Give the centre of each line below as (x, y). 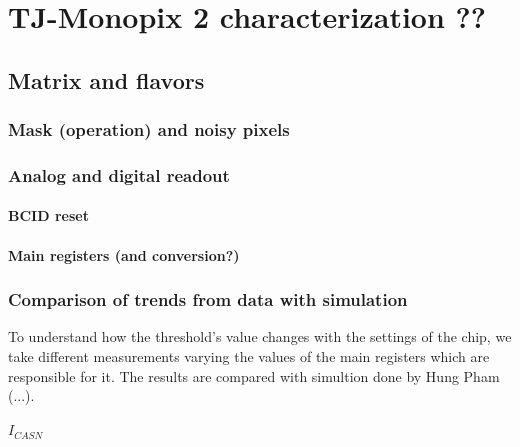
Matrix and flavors (106, 79)
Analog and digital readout (119, 174)
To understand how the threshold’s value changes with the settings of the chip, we (260, 336)
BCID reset (48, 215)
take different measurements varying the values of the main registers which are (249, 356)
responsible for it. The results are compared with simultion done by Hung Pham (254, 375)
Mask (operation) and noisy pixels (149, 129)
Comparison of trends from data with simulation (208, 299)
